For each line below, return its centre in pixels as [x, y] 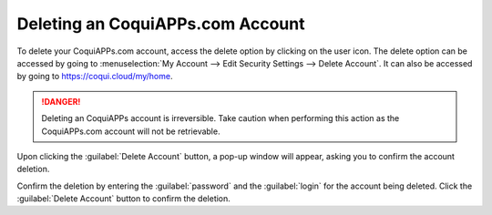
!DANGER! [61, 101]
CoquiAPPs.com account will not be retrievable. [131, 131]
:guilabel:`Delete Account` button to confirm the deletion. [124, 199]
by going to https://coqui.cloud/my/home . [95, 77]
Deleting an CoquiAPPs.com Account [161, 24]
